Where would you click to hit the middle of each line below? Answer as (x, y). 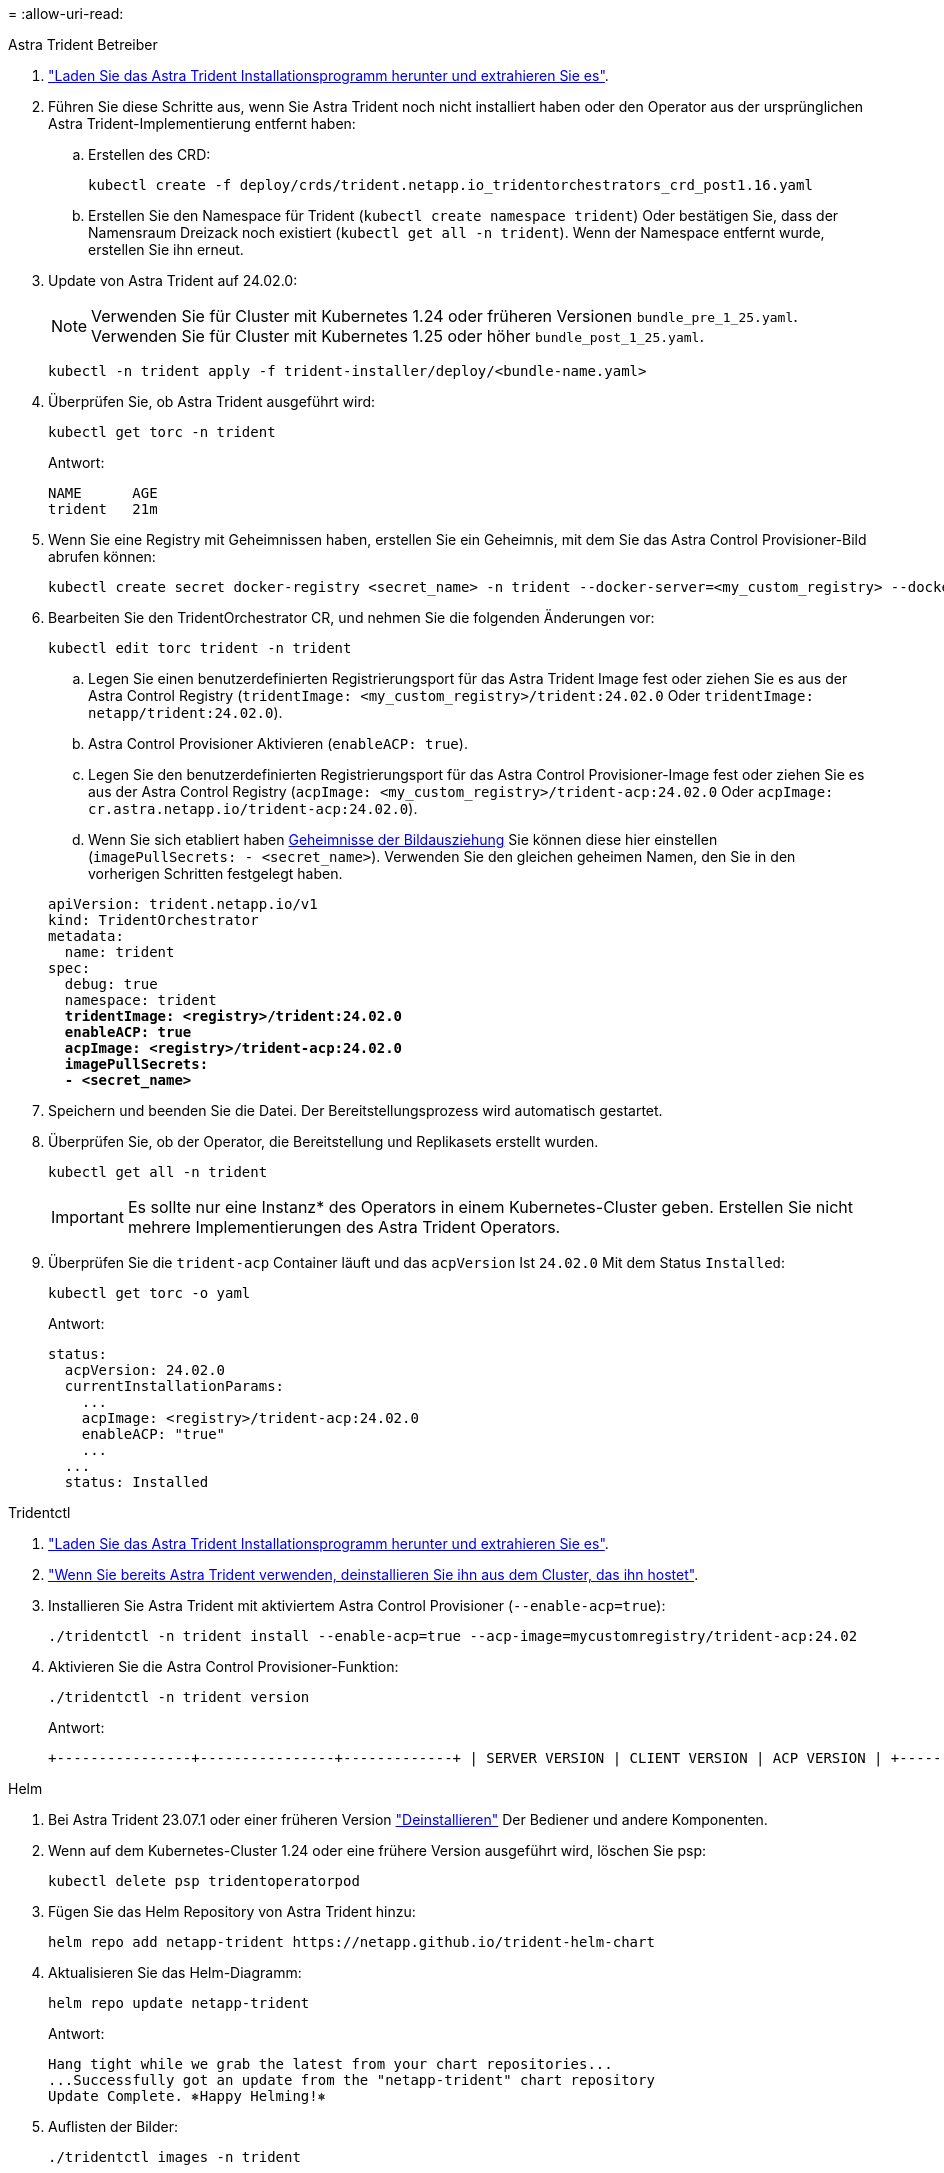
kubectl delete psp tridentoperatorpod (204, 1881)
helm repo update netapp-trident (179, 2003)
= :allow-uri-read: (66, 13)
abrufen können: (102, 556)
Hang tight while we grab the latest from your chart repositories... (330, 2064)
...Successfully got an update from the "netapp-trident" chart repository (351, 2080)
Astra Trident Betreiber (83, 44)
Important (87, 1217)
